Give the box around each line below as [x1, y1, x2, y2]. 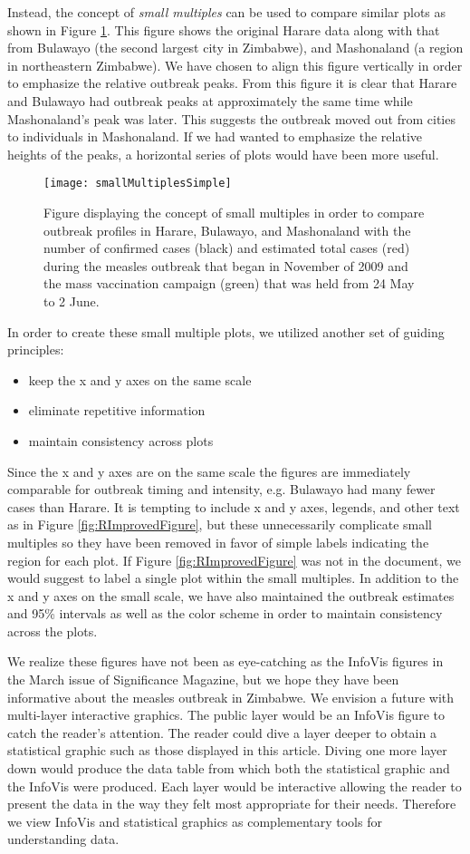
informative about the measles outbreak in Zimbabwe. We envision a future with [7, 687, 455, 706]
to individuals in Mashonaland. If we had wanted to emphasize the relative [7, 127, 423, 146]
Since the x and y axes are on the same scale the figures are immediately [7, 461, 411, 480]
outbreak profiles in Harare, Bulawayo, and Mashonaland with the [43, 220, 411, 239]
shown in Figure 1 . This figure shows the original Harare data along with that [7, 20, 440, 39]
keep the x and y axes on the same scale [28, 370, 252, 389]
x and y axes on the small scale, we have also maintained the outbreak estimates [7, 586, 455, 605]
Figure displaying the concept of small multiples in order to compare [43, 203, 425, 221]
